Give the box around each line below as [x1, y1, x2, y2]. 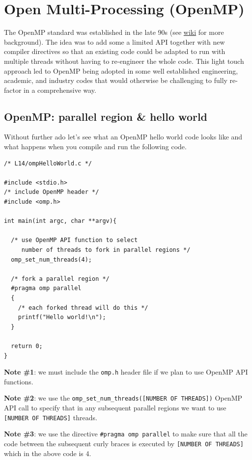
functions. [4, 376, 33, 386]
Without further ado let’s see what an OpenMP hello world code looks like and [4, 132, 243, 142]
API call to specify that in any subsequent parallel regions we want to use [4, 403, 226, 413]
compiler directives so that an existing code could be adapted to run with [4, 46, 225, 56]
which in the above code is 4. [4, 448, 91, 458]
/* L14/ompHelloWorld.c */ [4, 160, 92, 167]
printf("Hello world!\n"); [18, 314, 106, 321]
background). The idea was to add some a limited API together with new [4, 36, 225, 47]
